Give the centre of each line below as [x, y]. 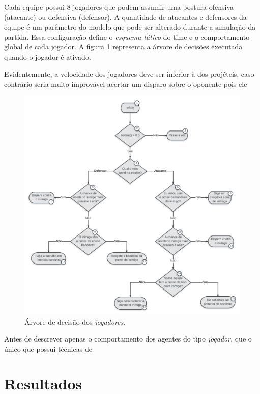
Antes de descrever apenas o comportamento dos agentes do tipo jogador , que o [128, 339]
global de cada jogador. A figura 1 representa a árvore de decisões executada [123, 47]
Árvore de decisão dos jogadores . [75, 321]
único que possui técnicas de [48, 348]
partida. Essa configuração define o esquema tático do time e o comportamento [127, 36]
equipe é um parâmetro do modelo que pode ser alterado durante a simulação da [130, 27]
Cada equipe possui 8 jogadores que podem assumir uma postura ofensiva [119, 7]
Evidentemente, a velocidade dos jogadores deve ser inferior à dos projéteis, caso [129, 74]
